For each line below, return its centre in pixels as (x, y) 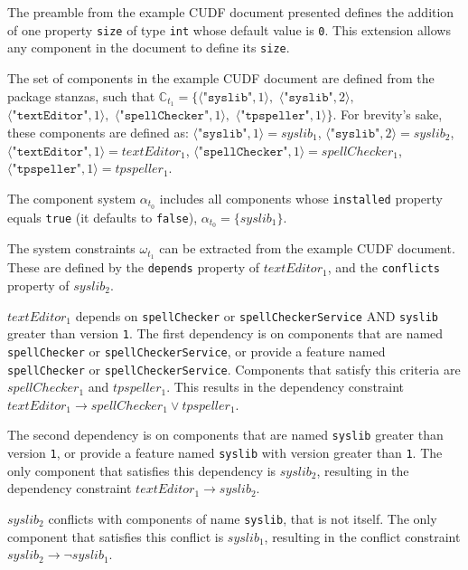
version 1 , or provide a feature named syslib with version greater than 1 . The (225, 453)
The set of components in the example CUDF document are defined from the (221, 77)
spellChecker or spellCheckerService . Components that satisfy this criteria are (234, 369)
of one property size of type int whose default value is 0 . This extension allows (229, 29)
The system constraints (71, 248)
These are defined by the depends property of (133, 267)
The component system (72, 198)
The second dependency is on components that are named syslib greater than (225, 435)
